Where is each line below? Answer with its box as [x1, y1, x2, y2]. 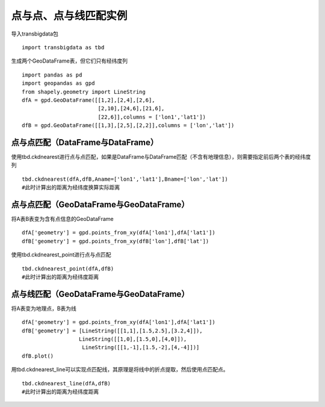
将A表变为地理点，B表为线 [11, 305, 76, 312]
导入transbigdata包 [11, 30, 58, 37]
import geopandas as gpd [22, 80, 95, 87]
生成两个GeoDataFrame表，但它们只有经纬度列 [11, 57, 128, 64]
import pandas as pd [22, 71, 82, 78]
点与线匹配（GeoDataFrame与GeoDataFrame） [11, 289, 190, 299]
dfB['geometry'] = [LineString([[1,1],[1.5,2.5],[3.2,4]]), [22, 327, 203, 334]
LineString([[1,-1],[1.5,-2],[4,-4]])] [82, 344, 200, 351]
